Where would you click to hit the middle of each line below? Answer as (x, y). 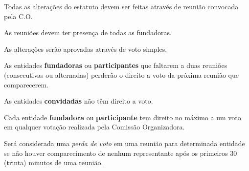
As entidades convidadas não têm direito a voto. (79, 101)
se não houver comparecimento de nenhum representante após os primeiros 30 (121, 153)
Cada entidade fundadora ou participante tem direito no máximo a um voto (123, 117)
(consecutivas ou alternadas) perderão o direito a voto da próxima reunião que (121, 75)
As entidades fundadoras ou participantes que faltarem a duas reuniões (116, 65)
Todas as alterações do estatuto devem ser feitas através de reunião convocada (121, 6)
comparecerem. (26, 84)
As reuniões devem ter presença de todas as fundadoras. (88, 32)
